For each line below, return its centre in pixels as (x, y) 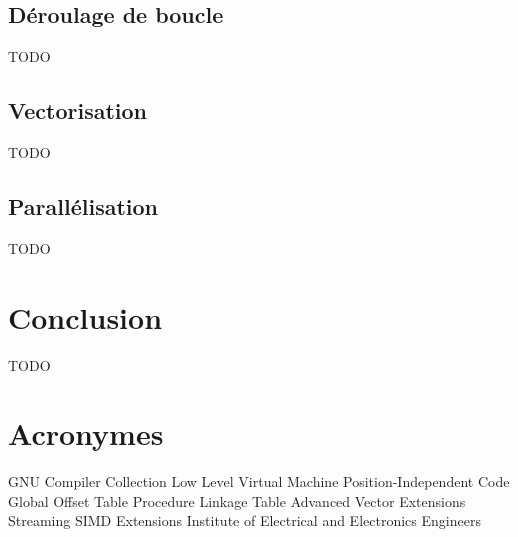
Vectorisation (77, 110)
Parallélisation (83, 205)
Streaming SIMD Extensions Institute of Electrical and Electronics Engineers (244, 520)
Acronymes (86, 433)
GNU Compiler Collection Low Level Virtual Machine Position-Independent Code (259, 481)
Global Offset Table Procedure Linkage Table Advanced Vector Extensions (237, 500)
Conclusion (85, 316)
